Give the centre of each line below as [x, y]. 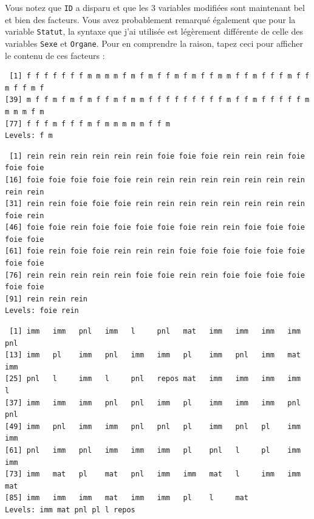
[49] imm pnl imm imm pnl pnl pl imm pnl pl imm [153, 426]
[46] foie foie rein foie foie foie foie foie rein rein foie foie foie [155, 228]
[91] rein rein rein [46, 299]
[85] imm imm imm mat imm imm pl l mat [127, 498]
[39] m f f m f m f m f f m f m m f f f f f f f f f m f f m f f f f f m [157, 100]
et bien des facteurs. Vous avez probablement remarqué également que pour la [150, 19]
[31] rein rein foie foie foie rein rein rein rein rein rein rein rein [155, 204]
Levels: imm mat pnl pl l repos [70, 510]
